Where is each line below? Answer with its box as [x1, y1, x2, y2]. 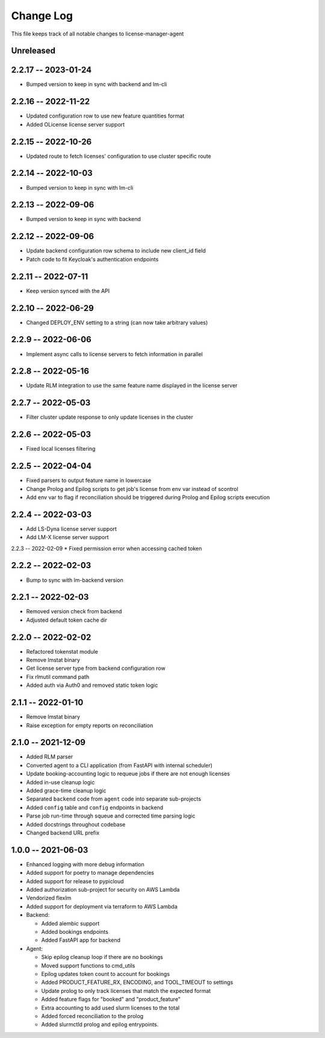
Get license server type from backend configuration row [26, 664, 166, 672]
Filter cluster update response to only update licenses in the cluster [26, 413, 194, 421]
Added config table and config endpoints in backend [26, 804, 164, 811]
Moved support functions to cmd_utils [41, 961, 135, 969]
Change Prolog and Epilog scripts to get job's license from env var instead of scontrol [26, 485, 239, 492]
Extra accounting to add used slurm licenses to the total [41, 1004, 180, 1011]
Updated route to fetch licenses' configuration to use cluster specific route [26, 152, 212, 160]
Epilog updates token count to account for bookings [41, 970, 170, 977]
